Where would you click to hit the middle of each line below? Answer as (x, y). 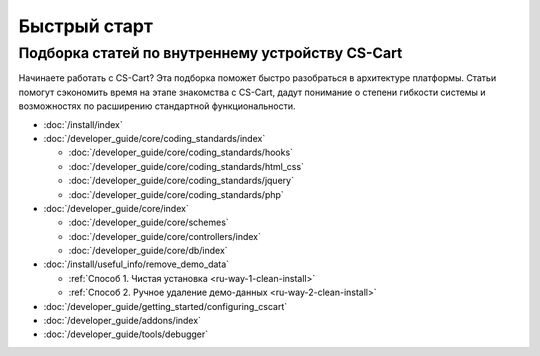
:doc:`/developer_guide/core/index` (116, 208)
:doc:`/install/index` (83, 124)
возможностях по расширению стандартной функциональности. (157, 106)
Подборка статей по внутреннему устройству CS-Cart (210, 53)
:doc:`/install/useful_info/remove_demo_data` (136, 264)
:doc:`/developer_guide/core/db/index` (148, 251)
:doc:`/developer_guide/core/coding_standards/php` (176, 194)
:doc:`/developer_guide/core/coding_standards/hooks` (181, 152)
